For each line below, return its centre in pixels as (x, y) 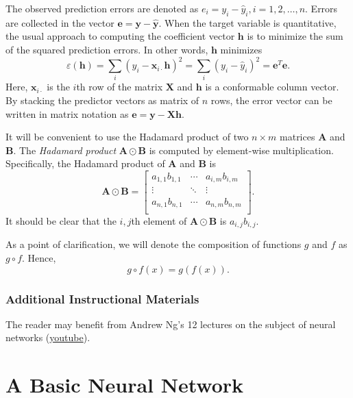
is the (58, 87)
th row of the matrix (120, 87)
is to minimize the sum (295, 36)
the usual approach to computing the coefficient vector (120, 36)
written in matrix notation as (67, 113)
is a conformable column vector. (272, 87)
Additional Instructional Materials (102, 298)
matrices (297, 137)
